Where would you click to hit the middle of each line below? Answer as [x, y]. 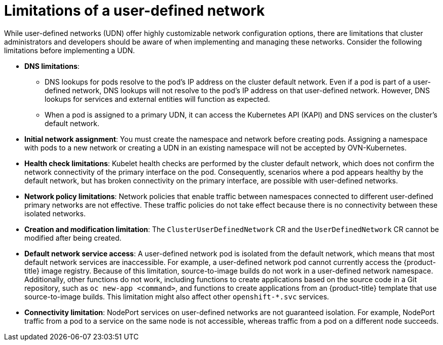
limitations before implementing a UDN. [70, 50]
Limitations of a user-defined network [135, 11]
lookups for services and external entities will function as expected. [157, 99]
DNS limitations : [52, 66]
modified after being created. [73, 238]
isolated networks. [55, 213]
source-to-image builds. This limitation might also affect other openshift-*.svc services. [177, 296]
